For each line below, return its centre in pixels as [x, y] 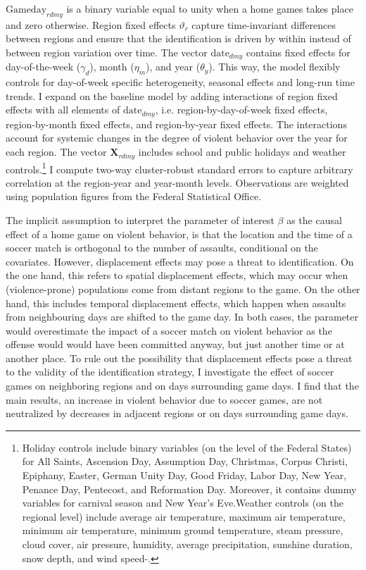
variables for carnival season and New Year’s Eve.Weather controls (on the [183, 503]
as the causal [314, 219]
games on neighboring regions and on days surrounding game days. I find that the [182, 386]
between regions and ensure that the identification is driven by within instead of [178, 38]
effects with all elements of [63, 110]
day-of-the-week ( [43, 67]
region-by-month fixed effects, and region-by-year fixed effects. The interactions [176, 124]
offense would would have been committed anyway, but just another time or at [175, 344]
